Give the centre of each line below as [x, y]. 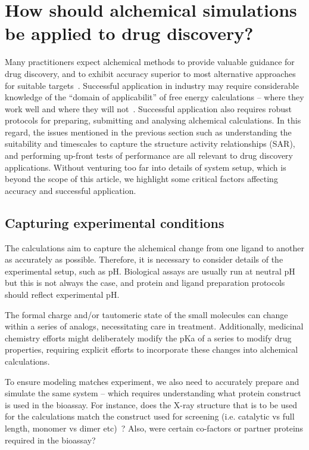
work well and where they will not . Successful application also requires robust [149, 108]
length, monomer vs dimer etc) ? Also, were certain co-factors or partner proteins [154, 428]
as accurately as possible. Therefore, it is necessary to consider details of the [144, 259]
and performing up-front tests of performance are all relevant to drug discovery [149, 155]
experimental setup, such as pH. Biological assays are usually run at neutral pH [150, 271]
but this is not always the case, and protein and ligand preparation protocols [145, 283]
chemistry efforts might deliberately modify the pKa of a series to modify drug [148, 337]
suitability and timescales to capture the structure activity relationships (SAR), [150, 144]
